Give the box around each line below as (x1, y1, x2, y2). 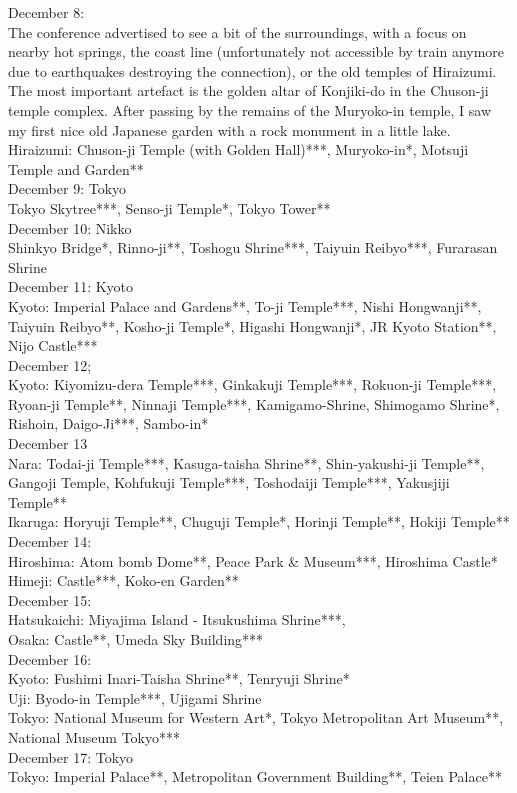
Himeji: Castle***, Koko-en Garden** (8, 570, 239, 591)
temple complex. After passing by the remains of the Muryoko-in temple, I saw (8, 99, 491, 120)
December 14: (8, 531, 92, 552)
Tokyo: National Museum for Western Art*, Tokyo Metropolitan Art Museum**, (8, 707, 504, 728)
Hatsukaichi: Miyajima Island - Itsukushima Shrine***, (8, 609, 346, 630)
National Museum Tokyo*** (8, 726, 180, 747)
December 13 (8, 433, 88, 454)
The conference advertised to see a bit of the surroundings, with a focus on (8, 21, 467, 42)
